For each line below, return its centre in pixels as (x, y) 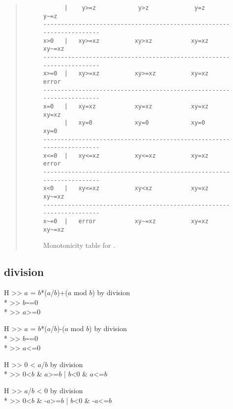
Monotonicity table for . (79, 245)
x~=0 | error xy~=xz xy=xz (126, 222)
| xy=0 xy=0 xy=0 (135, 123)
